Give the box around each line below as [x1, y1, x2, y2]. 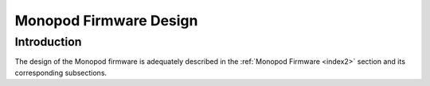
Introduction [14, 35, 82, 49]
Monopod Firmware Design [14, 12, 198, 29]
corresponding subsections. [14, 68, 107, 77]
